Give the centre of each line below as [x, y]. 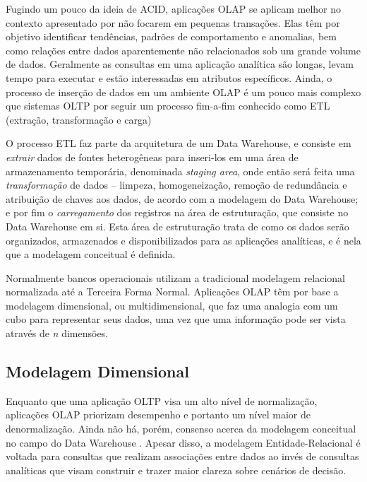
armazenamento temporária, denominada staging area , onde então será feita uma [180, 171]
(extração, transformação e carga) [79, 119]
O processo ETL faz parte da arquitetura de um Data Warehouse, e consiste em [179, 143]
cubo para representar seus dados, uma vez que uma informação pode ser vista [176, 319]
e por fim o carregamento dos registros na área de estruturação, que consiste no [177, 212]
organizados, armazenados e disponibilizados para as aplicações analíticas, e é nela [183, 240]
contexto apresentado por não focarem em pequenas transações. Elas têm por [173, 22]
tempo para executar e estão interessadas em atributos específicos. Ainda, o [169, 77]
